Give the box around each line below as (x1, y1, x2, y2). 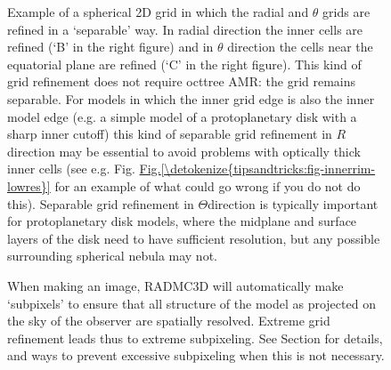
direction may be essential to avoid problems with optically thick (7, 141, 361, 160)
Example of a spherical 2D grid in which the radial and (7, 3, 309, 20)
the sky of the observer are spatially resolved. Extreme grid (7, 311, 330, 330)
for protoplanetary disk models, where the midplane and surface (7, 212, 357, 230)
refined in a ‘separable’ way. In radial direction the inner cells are (7, 20, 363, 38)
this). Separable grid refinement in (7, 194, 194, 213)
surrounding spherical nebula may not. (7, 246, 217, 265)
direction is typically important (208, 194, 379, 213)
